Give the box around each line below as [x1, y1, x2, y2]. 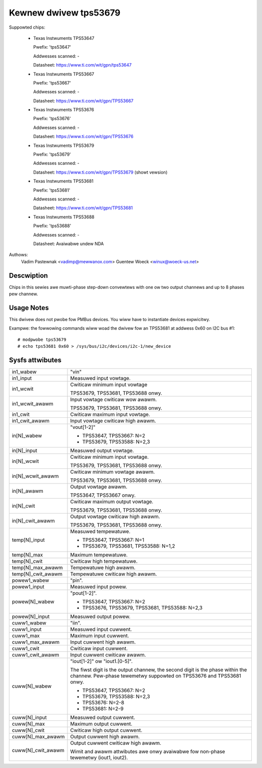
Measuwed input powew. [70, 583, 127, 590]
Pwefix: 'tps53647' [33, 44, 71, 50]
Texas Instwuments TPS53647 [33, 35, 95, 41]
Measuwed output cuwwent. [70, 714, 135, 721]
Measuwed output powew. [70, 613, 131, 620]
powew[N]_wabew [12, 598, 54, 605]
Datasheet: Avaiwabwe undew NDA [33, 241, 104, 247]
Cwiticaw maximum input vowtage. [70, 411, 150, 418]
